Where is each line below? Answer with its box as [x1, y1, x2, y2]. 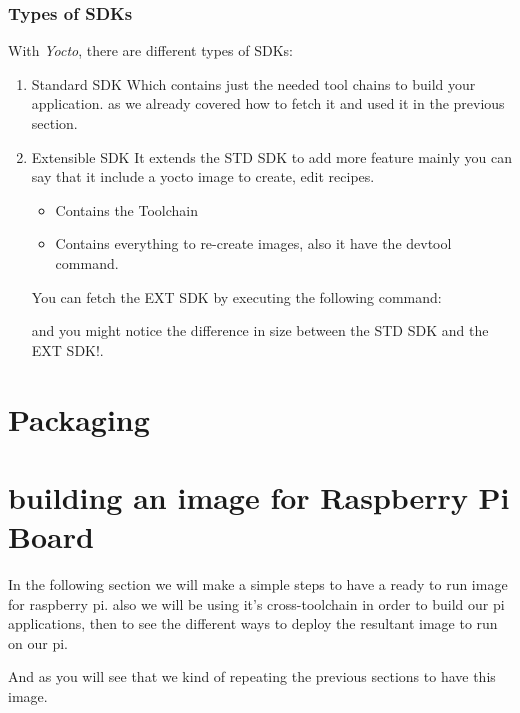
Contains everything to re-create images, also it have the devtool [55, 233, 452, 254]
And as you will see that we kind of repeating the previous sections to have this [8, 666, 496, 687]
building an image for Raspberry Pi [8, 476, 510, 517]
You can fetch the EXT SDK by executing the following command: [31, 286, 442, 307]
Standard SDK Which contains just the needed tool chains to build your [31, 73, 476, 94]
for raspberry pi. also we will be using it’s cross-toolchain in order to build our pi [8, 593, 505, 614]
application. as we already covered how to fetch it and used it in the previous [31, 93, 505, 114]
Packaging [8, 398, 150, 439]
